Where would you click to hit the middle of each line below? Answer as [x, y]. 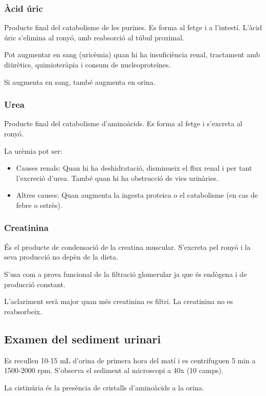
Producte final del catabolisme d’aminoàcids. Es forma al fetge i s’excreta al [123, 123]
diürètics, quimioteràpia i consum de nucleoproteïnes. [87, 64]
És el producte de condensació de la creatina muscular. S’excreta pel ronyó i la [127, 247]
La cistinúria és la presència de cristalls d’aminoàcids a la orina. [104, 387]
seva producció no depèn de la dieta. [61, 257]
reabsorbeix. [23, 311]
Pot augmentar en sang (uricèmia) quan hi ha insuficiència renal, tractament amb [132, 54]
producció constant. [35, 284]
